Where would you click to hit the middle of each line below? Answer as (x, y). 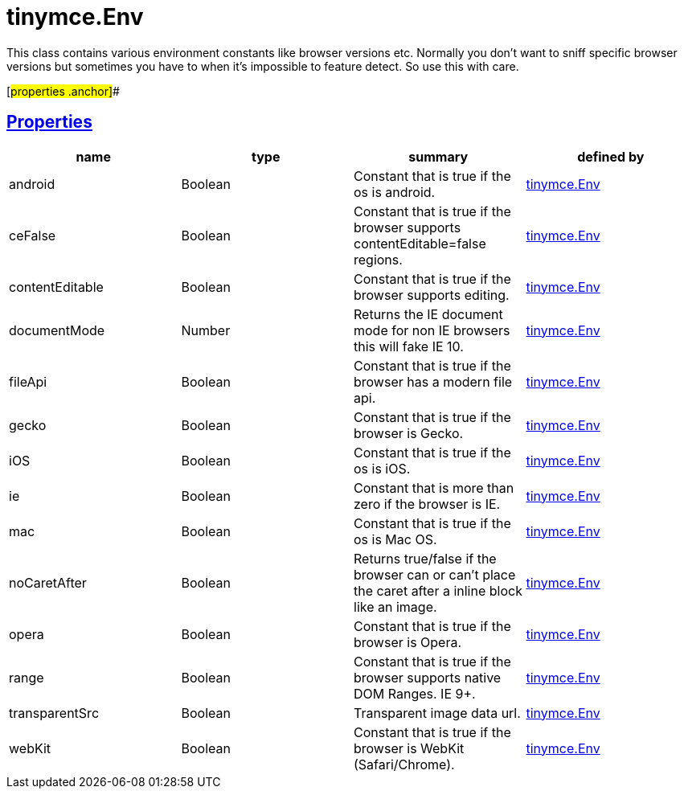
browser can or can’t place (435, 574)
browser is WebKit (409, 748)
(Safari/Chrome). (404, 764)
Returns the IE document (428, 314)
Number (206, 330)
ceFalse (33, 235)
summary (438, 156)
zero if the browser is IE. (427, 504)
